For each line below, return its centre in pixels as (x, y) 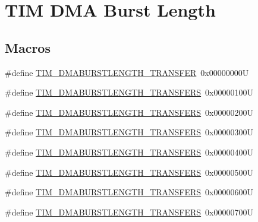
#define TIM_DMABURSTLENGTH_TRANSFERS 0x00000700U (129, 212)
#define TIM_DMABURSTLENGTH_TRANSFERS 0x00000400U (129, 152)
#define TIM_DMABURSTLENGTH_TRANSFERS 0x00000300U (129, 132)
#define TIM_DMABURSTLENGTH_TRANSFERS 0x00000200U (129, 112)
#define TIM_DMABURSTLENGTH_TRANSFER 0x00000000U (127, 72)
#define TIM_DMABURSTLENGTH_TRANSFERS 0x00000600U (129, 192)
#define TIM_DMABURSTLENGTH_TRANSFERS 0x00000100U (129, 92)
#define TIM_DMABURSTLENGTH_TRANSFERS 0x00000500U (129, 172)
